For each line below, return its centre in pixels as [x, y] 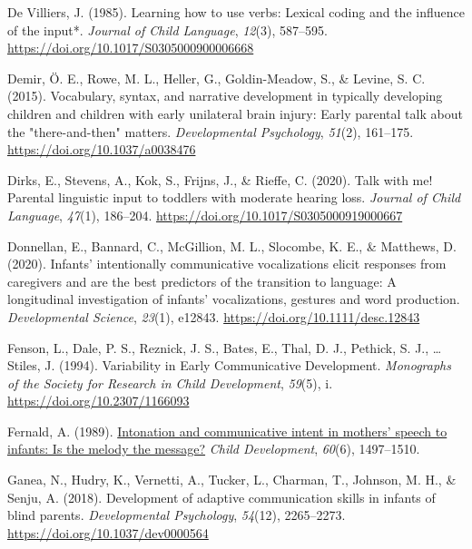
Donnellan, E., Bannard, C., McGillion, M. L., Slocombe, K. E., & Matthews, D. [232, 245]
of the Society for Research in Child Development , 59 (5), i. [170, 382]
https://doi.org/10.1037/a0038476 [102, 149]
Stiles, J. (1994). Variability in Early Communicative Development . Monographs [229, 365]
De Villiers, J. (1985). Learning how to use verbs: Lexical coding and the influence [236, 12]
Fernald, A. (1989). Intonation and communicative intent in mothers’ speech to [227, 431]
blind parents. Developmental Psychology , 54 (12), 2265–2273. [177, 515]
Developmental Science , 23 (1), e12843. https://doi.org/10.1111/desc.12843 [214, 316]
